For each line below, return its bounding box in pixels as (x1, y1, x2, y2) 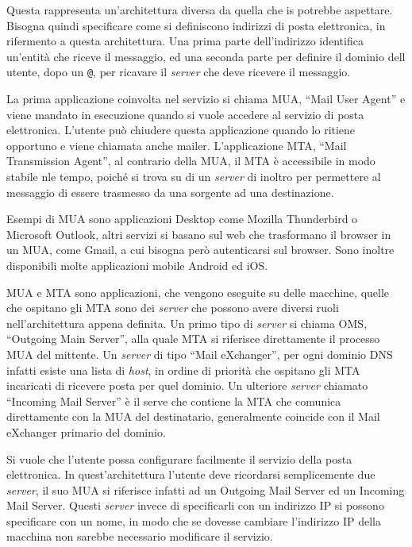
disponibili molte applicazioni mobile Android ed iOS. (6, 256, 268, 273)
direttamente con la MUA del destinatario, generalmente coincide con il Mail (6, 408, 380, 425)
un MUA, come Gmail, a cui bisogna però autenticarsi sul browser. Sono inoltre (6, 241, 395, 258)
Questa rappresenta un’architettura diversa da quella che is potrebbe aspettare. (6, 2, 393, 17)
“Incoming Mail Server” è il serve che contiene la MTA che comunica (6, 392, 341, 409)
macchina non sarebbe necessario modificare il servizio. (6, 528, 273, 545)
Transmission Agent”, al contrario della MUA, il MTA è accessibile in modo (6, 152, 375, 169)
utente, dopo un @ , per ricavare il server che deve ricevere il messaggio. (6, 64, 351, 80)
